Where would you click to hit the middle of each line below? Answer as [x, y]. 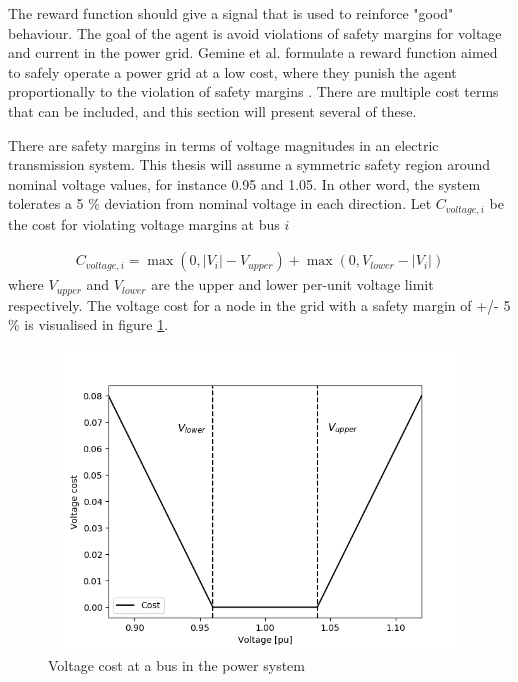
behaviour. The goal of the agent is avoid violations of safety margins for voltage [255, 32]
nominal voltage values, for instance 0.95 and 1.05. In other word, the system [244, 183]
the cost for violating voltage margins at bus [144, 223]
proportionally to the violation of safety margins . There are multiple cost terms [253, 91]
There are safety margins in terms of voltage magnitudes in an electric [223, 144]
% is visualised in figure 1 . [88, 324]
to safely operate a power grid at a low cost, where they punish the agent [232, 71]
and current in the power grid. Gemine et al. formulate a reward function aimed [253, 52]
